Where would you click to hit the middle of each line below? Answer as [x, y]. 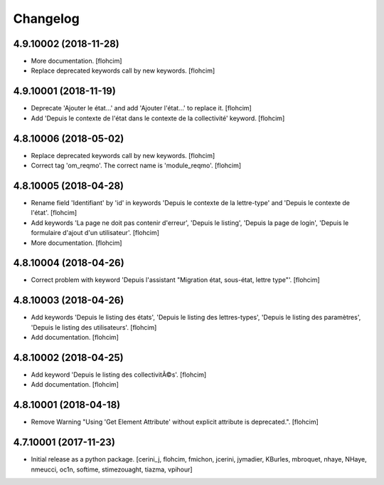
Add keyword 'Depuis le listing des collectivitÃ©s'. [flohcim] [119, 375]
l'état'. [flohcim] [54, 213]
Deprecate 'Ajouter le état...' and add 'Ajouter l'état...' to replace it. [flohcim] [141, 108]
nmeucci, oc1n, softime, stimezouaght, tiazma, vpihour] [112, 469]
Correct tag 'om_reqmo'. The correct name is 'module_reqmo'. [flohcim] [136, 166]
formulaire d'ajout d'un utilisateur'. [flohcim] [95, 233]
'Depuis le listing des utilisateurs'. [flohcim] [94, 327]
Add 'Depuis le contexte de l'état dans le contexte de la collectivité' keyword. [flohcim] [158, 118]
